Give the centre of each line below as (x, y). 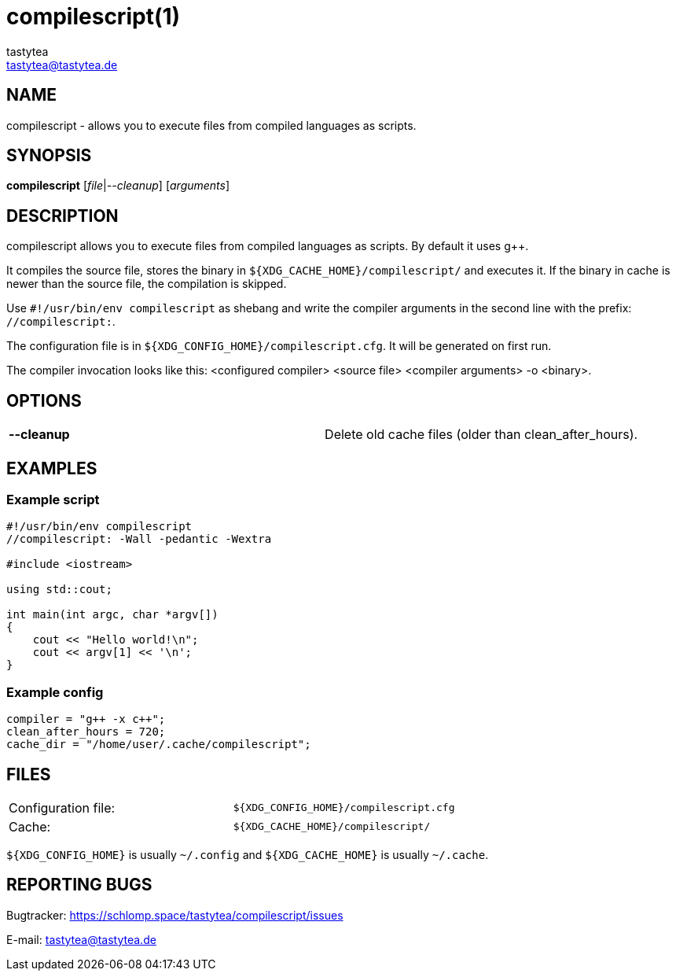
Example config (55, 692)
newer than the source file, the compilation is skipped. (147, 284)
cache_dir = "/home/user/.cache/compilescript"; (159, 745)
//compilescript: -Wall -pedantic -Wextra (139, 539)
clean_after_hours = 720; (86, 732)
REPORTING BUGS (79, 885)
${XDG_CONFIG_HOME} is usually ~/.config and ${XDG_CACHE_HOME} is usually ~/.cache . (248, 854)
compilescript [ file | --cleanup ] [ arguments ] (118, 186)
